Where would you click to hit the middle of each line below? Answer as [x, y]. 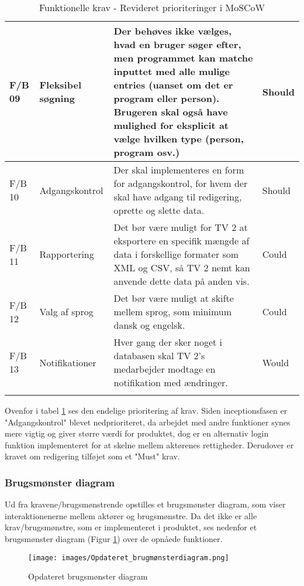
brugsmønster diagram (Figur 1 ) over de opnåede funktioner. [114, 538]
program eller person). [167, 98]
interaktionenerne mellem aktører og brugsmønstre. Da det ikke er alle [131, 515]
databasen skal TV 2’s [159, 355]
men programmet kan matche [183, 58]
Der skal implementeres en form [179, 170]
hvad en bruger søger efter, [177, 44]
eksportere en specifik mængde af [182, 241]
